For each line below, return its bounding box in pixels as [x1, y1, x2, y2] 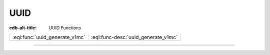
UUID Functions [48, 25, 81, 31]
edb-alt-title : [9, 25, 37, 31]
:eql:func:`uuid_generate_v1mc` [12, 34, 85, 41]
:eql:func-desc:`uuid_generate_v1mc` [90, 34, 178, 41]
